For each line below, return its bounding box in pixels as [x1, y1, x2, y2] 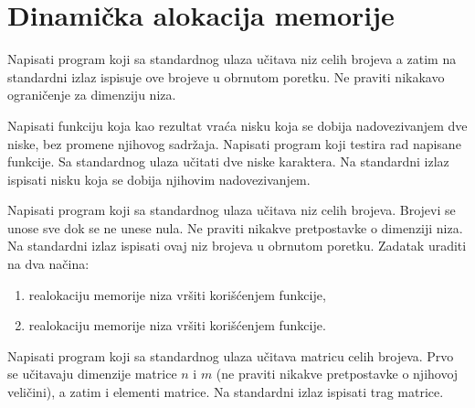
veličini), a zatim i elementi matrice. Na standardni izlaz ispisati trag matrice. [7, 382, 444, 402]
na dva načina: [7, 254, 90, 274]
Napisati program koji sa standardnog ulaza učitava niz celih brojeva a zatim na [7, 49, 457, 69]
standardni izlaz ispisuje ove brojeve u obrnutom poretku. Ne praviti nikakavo [7, 67, 445, 86]
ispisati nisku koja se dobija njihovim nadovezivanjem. [7, 169, 311, 188]
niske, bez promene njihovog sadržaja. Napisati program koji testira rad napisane [7, 134, 461, 153]
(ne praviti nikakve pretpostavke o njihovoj [216, 364, 459, 383]
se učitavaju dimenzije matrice [7, 364, 177, 383]
